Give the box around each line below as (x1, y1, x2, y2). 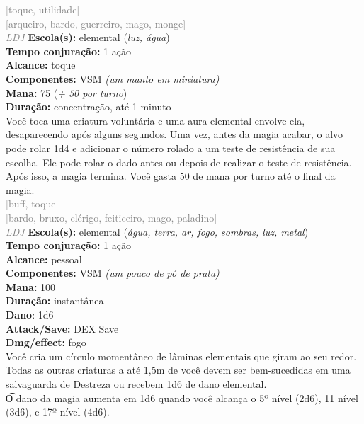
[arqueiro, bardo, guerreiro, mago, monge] (6, 16, 186, 30)
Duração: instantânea (6, 293, 104, 308)
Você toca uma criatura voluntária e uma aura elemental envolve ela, (6, 113, 305, 127)
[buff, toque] (6, 196, 59, 211)
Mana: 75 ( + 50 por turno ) (6, 85, 127, 100)
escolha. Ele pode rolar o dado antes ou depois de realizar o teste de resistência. (6, 154, 352, 169)
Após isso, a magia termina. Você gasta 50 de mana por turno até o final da (6, 168, 336, 183)
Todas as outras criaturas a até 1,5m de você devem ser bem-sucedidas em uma (6, 362, 351, 377)
